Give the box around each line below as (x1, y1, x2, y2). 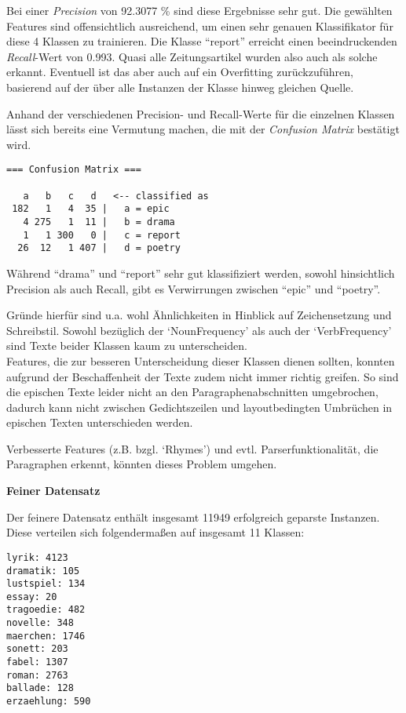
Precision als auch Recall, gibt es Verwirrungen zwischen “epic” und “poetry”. (6, 280, 381, 296)
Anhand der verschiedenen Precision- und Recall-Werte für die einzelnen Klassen (6, 105, 395, 122)
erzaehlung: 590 (6, 696, 91, 708)
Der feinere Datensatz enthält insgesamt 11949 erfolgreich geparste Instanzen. (6, 508, 380, 525)
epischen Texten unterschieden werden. (6, 414, 193, 431)
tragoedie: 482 (6, 604, 86, 616)
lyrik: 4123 (6, 551, 68, 563)
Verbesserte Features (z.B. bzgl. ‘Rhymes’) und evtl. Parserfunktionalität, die (6, 440, 379, 457)
